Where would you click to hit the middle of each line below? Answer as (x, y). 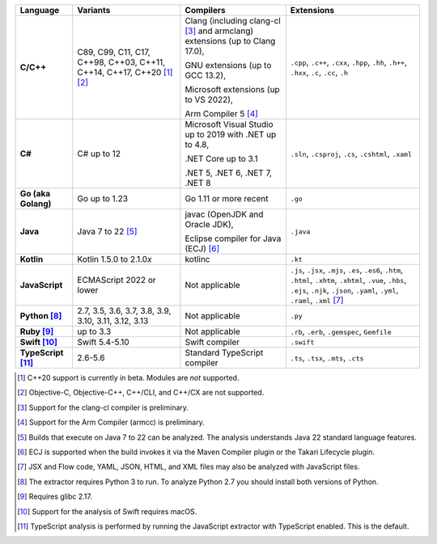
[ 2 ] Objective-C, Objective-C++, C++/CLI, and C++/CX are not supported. (141, 393)
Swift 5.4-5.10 (103, 342)
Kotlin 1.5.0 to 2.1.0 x (115, 259)
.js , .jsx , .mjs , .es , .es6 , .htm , (347, 270)
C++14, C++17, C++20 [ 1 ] (125, 72)
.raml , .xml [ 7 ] (317, 300)
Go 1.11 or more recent (227, 198)
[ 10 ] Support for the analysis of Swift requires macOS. (107, 511)
